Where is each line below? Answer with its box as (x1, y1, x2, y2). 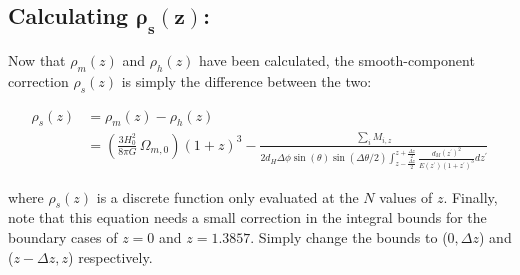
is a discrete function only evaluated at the (96, 186, 359, 207)
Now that (8, 50, 66, 70)
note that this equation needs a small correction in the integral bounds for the (8, 207, 487, 228)
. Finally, (443, 186, 498, 207)
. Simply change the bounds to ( (250, 227, 448, 248)
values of (379, 186, 433, 207)
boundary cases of (8, 227, 118, 248)
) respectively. (68, 246, 153, 267)
